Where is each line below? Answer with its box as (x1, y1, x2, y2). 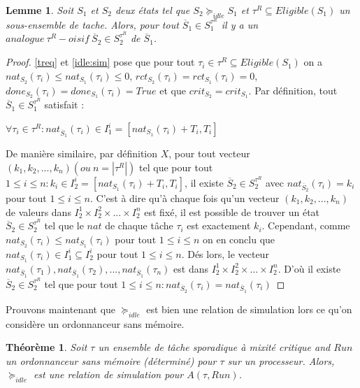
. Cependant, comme (261, 218, 350, 233)
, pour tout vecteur (168, 146, 250, 161)
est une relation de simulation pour (33, 367, 184, 382)
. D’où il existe (278, 261, 341, 275)
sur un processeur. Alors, (227, 353, 335, 368)
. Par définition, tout (248, 82, 338, 97)
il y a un (221, 17, 259, 31)
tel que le (44, 218, 84, 233)
